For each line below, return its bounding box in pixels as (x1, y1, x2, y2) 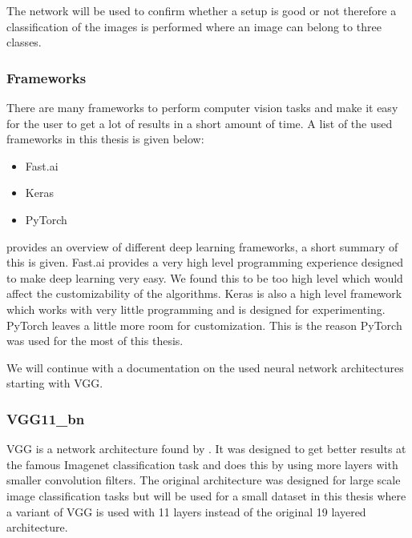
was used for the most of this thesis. (6, 332, 184, 349)
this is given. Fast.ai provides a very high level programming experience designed (6, 254, 404, 271)
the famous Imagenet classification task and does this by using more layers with (6, 456, 398, 472)
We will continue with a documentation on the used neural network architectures (6, 359, 404, 375)
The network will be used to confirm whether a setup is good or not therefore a (6, 2, 397, 18)
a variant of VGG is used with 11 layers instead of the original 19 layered (6, 503, 366, 520)
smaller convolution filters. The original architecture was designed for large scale (6, 472, 401, 488)
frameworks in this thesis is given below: (6, 130, 204, 147)
